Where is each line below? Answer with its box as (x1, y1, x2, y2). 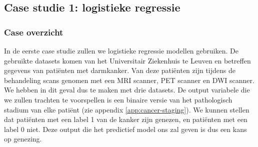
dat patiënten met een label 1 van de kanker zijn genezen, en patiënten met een (4, 114, 247, 124)
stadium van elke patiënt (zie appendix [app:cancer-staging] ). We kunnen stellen (4, 104, 249, 114)
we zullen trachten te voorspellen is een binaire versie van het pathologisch (4, 94, 232, 104)
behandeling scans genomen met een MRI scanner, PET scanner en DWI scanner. (4, 74, 254, 85)
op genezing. (4, 133, 42, 144)
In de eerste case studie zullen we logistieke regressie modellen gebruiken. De (4, 45, 238, 55)
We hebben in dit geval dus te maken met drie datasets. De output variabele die (4, 84, 250, 95)
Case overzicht (4, 25, 63, 38)
